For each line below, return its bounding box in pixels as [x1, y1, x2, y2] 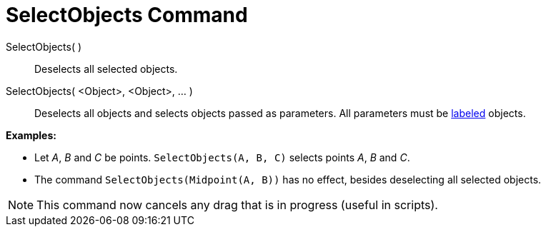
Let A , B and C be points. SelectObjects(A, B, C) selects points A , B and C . [34, 151, 410, 163]
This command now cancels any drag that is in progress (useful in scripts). [36, 197, 438, 212]
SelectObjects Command [6, 3, 248, 27]
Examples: [6, 128, 56, 141]
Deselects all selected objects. [34, 62, 178, 75]
